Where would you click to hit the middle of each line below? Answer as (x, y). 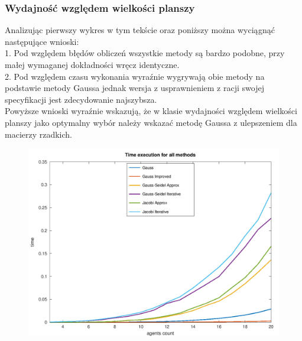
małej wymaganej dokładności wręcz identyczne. (92, 64)
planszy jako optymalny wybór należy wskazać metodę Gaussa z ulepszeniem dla (151, 122)
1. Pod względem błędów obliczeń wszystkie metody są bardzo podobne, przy (145, 53)
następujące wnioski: (42, 41)
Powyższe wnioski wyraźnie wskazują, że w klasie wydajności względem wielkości (151, 111)
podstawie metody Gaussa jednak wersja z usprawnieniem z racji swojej (134, 88)
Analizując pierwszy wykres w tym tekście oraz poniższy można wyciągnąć (140, 30)
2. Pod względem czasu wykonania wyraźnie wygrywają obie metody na (135, 76)
